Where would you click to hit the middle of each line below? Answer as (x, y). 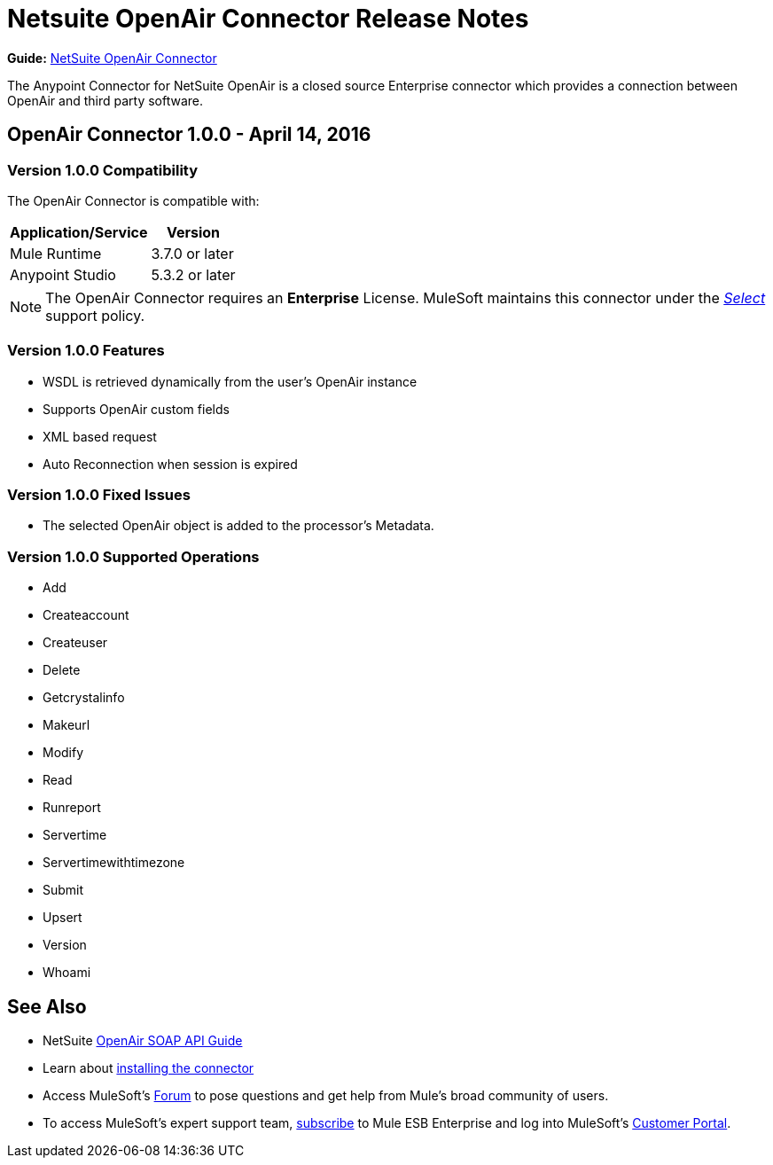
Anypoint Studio (63, 274)
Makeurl (66, 725)
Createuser (75, 643)
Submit (63, 890)
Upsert (62, 918)
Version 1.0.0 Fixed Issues (99, 495)
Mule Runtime (56, 253)
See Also (47, 1006)
